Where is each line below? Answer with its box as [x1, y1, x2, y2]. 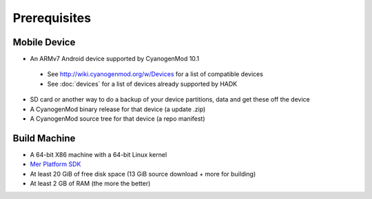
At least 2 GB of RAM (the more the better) [30, 179, 151, 188]
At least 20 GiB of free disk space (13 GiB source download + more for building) [30, 169, 256, 178]
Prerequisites [12, 10, 92, 25]
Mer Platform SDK [30, 160, 81, 168]
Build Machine [12, 132, 76, 144]
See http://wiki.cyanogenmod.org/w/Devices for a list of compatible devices [47, 70, 263, 78]
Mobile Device [12, 36, 76, 48]
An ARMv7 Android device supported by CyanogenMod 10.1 [30, 55, 200, 63]
